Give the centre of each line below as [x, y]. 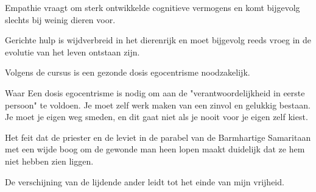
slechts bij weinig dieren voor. [60, 19]
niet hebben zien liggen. [49, 161]
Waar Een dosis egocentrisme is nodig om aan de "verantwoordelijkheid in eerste [155, 92]
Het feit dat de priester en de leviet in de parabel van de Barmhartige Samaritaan [158, 137]
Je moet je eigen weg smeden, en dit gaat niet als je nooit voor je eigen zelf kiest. [156, 117]
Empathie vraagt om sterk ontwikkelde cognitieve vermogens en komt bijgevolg [153, 7]
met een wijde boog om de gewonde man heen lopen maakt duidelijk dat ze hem [155, 149]
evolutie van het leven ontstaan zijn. [72, 52]
